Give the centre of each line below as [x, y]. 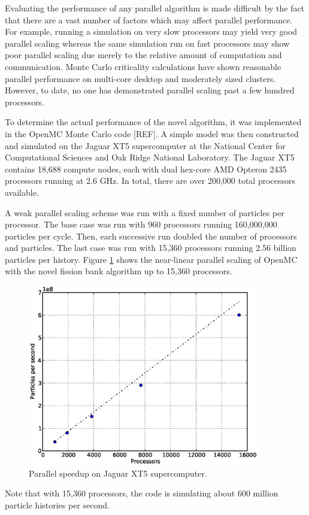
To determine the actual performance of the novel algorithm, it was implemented [153, 122]
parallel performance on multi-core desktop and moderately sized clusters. [140, 78]
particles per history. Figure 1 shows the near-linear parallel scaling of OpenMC [151, 259]
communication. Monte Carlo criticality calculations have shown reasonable [143, 66]
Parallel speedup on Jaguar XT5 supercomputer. [118, 473]
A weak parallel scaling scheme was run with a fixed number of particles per [145, 212]
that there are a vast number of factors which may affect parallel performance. [149, 19]
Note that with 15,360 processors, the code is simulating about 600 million [142, 493]
